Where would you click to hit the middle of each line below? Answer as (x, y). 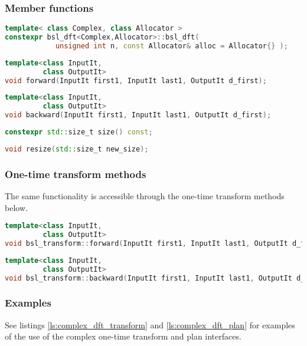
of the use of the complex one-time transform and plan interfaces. (123, 336)
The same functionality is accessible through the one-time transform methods (145, 196)
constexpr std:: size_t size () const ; (79, 132)
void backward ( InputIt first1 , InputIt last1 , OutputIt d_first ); (138, 115)
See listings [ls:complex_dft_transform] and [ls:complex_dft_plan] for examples (150, 324)
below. (16, 207)
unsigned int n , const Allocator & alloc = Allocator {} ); (172, 46)
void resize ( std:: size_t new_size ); (77, 149)
